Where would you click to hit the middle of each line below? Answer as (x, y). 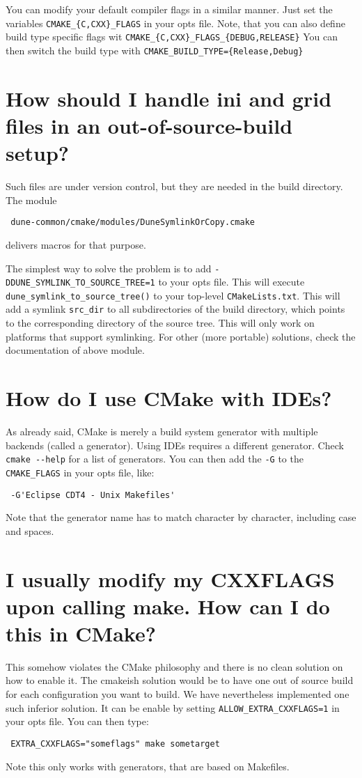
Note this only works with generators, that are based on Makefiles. (148, 766)
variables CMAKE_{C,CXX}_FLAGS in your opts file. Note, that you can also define (175, 23)
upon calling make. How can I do (168, 606)
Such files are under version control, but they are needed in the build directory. (174, 186)
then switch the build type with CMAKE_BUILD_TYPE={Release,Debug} (155, 50)
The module (31, 200)
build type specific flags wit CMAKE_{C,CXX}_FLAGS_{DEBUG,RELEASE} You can (172, 37)
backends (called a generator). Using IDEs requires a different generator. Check (175, 445)
